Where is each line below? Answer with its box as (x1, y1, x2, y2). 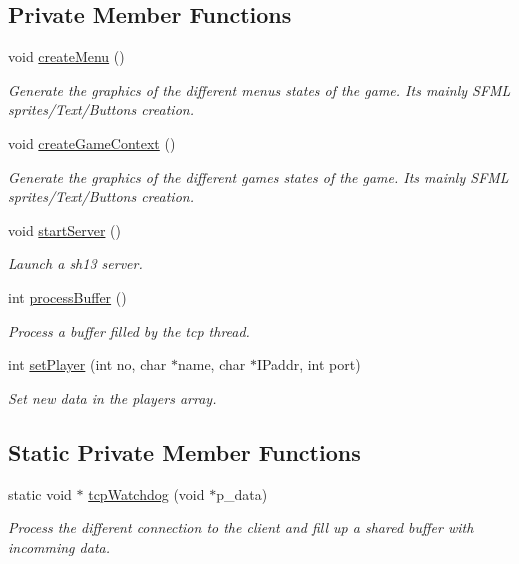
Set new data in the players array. (8, 387, 217, 408)
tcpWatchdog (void (88, 483, 205, 504)
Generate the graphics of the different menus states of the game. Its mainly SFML (8, 79, 511, 100)
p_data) (216, 483, 268, 504)
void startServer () (8, 219, 121, 240)
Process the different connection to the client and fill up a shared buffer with (8, 517, 474, 538)
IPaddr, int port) (256, 354, 361, 375)
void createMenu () (8, 46, 125, 67)
